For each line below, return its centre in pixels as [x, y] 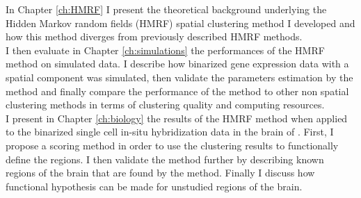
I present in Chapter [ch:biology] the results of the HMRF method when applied [177, 118]
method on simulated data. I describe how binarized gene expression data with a [177, 64]
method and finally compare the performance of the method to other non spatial [177, 91]
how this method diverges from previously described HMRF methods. [154, 36]
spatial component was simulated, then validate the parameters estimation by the [179, 77]
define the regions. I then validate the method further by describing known [165, 159]
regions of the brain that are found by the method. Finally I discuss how [160, 173]
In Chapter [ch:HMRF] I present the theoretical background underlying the [166, 9]
